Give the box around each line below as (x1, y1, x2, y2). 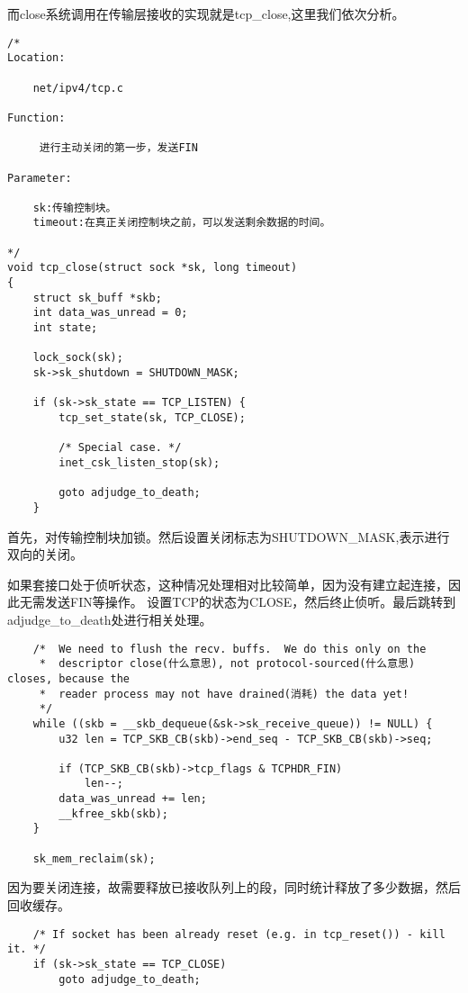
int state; (32, 321, 98, 335)
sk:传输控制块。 (32, 201, 117, 214)
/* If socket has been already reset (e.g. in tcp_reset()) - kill (32, 927, 445, 941)
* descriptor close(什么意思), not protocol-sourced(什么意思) (39, 657, 416, 671)
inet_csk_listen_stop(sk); (58, 456, 220, 469)
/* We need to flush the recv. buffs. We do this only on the (32, 642, 427, 655)
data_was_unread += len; (58, 792, 207, 806)
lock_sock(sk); (32, 351, 123, 365)
